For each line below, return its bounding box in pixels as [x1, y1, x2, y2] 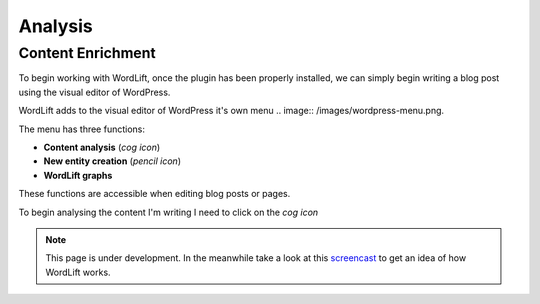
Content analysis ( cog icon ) [43, 141, 161, 153]
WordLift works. [45, 266, 111, 278]
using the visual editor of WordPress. [18, 86, 171, 98]
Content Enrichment [18, 44, 156, 62]
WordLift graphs [43, 169, 113, 181]
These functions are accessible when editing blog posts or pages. [18, 188, 291, 200]
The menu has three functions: [18, 123, 145, 135]
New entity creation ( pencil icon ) [43, 155, 182, 167]
